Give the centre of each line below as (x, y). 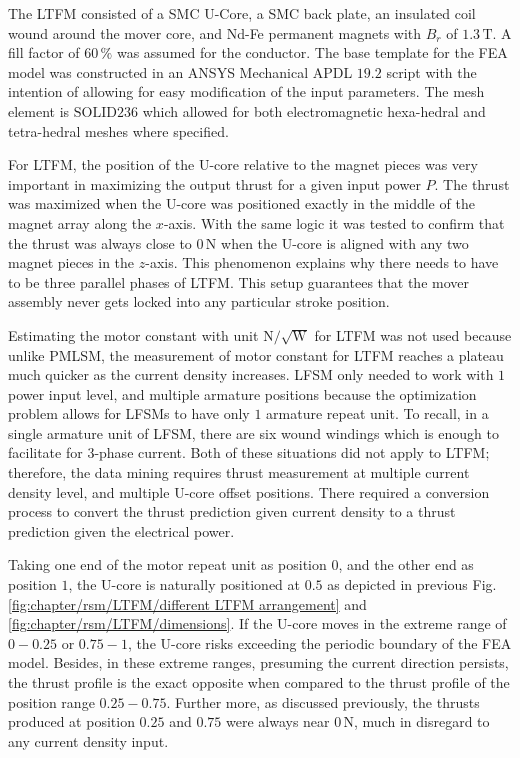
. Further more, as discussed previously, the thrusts (323, 701)
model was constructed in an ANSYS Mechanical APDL (180, 71)
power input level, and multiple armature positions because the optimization (242, 393)
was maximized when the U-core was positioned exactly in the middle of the (241, 203)
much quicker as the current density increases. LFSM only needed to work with (251, 374)
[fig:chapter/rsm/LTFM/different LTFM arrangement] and (187, 603)
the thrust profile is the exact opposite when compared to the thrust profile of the (259, 682)
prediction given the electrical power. (121, 530)
